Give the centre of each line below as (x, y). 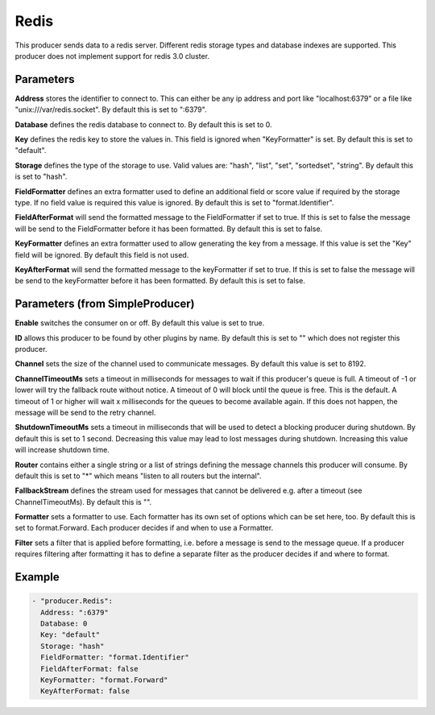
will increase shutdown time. (62, 450)
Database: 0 (64, 624)
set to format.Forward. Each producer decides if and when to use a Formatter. (144, 528)
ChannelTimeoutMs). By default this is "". (83, 502)
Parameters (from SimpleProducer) (105, 304)
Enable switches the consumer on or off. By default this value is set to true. (140, 323)
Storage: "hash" (72, 646)
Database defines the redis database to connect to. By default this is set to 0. (144, 124)
